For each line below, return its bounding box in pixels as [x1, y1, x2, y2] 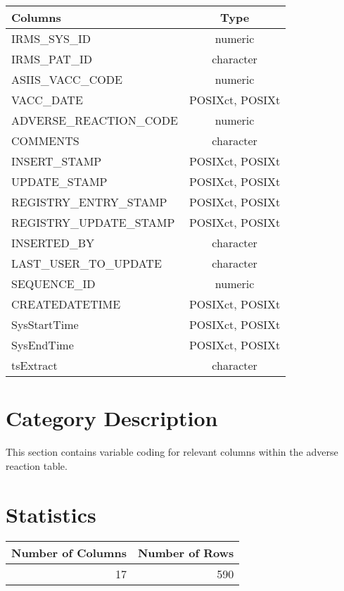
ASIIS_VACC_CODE [11, 71, 122, 87]
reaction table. [6, 458, 68, 473]
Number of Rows [137, 545, 234, 561]
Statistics [6, 499, 96, 528]
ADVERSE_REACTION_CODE [11, 112, 178, 128]
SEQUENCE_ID [11, 275, 96, 292]
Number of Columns [11, 545, 127, 561]
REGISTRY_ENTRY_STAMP [11, 194, 167, 210]
